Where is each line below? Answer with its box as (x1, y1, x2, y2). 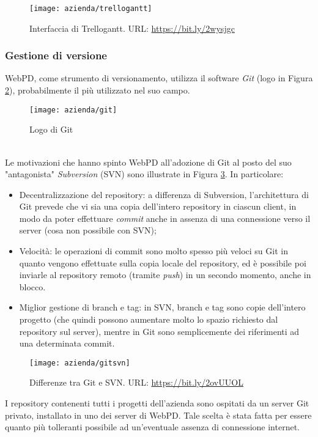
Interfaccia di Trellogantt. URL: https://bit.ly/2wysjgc (29, 21, 235, 34)
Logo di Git (29, 123, 73, 136)
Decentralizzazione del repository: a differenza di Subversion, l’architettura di (19, 188, 309, 200)
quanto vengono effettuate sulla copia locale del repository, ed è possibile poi (19, 256, 306, 269)
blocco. (19, 280, 46, 293)
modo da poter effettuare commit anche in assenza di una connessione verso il (19, 211, 311, 224)
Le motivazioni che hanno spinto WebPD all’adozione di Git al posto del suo (5, 155, 292, 168)
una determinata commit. (19, 337, 115, 350)
